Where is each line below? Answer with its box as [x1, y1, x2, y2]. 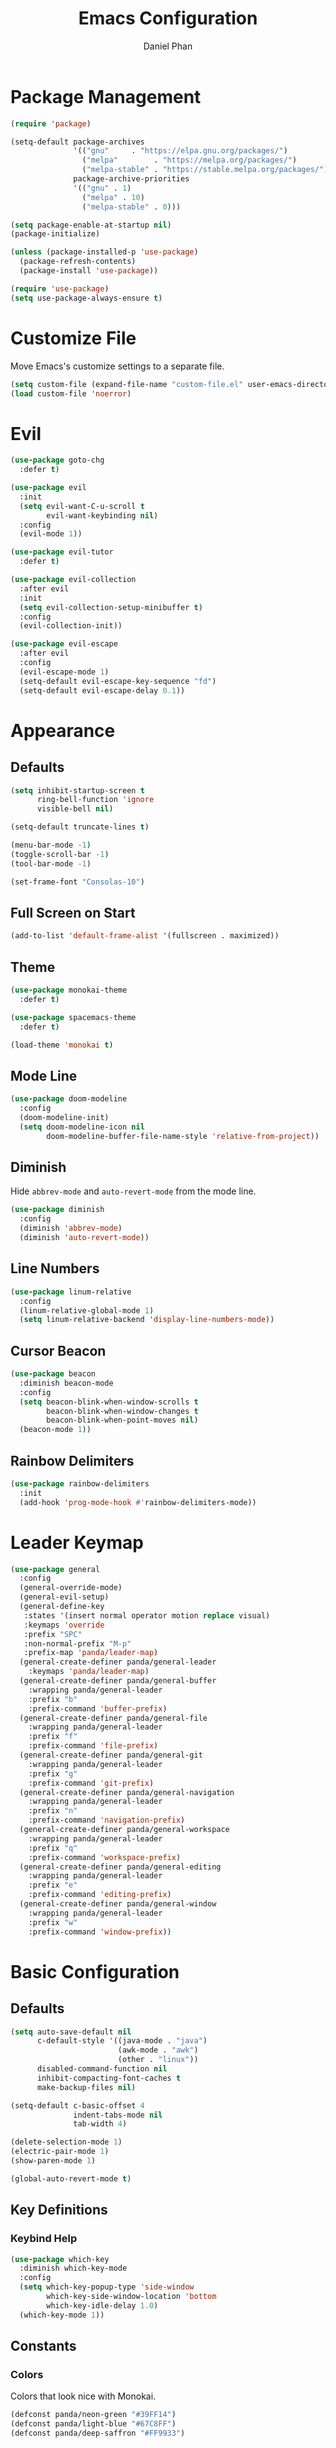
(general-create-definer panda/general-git [19, 1750, 203, 1761]
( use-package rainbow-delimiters [10, 1479, 150, 1489]
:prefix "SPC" [23, 1629, 83, 1639]
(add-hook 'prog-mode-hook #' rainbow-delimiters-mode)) [19, 1497, 257, 1507]
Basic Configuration [10, 1960, 180, 1983]
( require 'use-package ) [10, 283, 110, 294]
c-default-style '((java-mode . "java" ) [36, 2036, 208, 2046]
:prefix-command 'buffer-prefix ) [28, 1703, 168, 1714]
